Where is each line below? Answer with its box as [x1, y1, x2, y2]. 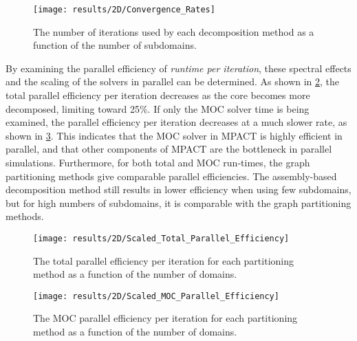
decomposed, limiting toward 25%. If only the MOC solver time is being [6, 101, 310, 115]
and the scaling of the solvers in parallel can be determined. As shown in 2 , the [6, 74, 340, 89]
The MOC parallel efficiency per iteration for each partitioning [33, 311, 298, 325]
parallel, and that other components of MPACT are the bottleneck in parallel [6, 142, 332, 156]
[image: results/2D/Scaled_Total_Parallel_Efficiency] [33, 233, 290, 243]
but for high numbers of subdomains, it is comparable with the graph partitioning [6, 195, 351, 210]
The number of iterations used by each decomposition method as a [33, 24, 314, 38]
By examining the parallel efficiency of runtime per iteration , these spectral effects [6, 60, 351, 75]
